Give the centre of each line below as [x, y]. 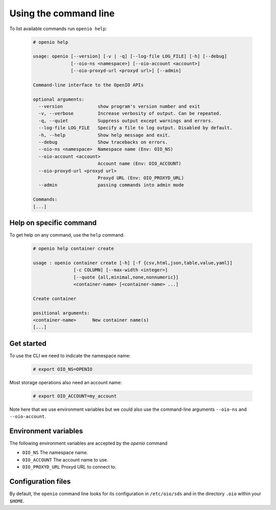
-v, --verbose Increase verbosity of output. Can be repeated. [130, 113]
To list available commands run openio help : [58, 29]
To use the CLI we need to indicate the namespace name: [70, 356]
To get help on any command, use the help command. [67, 235]
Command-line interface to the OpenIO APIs [88, 85]
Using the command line [62, 13]
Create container [55, 298]
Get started [28, 343]
